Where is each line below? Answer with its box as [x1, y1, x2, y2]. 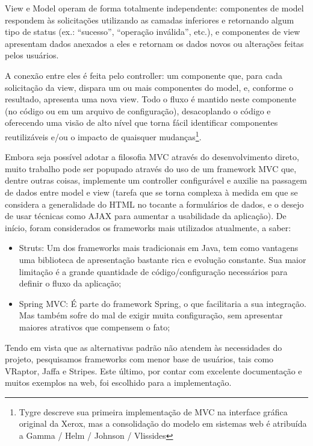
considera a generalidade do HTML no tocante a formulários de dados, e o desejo [5, 197, 304, 210]
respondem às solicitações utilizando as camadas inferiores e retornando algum [5, 13, 294, 26]
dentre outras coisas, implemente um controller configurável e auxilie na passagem [5, 174, 307, 187]
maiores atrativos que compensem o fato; [19, 320, 170, 333]
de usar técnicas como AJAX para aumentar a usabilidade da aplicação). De [5, 209, 287, 222]
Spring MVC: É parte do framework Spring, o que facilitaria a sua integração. [19, 297, 306, 309]
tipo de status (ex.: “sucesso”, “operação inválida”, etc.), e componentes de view [5, 25, 300, 38]
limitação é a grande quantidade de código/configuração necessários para [19, 265, 288, 277]
